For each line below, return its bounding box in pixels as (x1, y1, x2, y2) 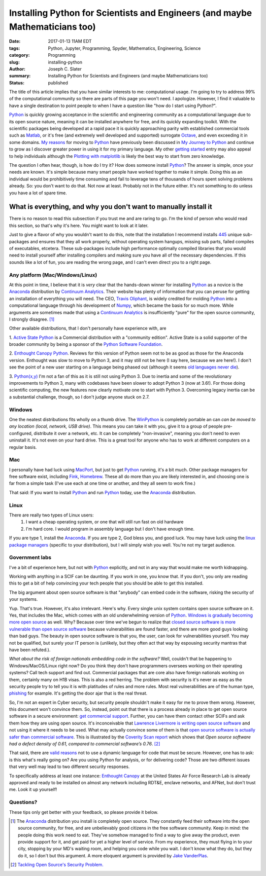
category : (9, 52, 30, 58)
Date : (9, 38, 21, 44)
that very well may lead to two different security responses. (9, 764, 130, 769)
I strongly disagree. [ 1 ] (9, 316, 55, 322)
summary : (9, 73, 31, 79)
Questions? (9, 799, 37, 806)
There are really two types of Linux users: (9, 512, 94, 518)
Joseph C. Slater (48, 66, 82, 72)
